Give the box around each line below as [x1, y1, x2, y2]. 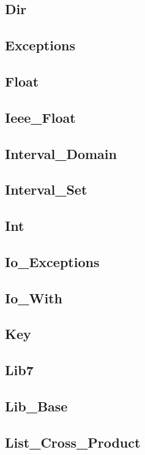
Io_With [5, 288, 62, 307]
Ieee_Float [5, 107, 76, 126]
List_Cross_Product [5, 432, 141, 451]
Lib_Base [5, 396, 68, 415]
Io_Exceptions [5, 252, 100, 271]
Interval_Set [5, 180, 87, 199]
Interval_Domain [5, 144, 117, 163]
